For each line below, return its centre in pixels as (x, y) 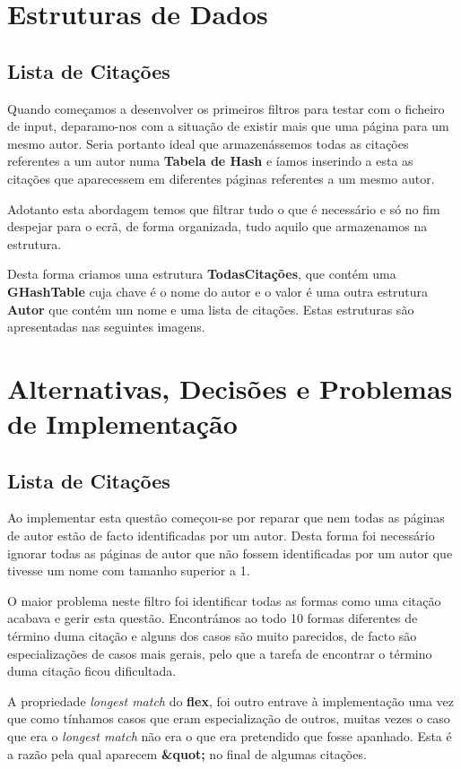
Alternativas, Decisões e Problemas (230, 388)
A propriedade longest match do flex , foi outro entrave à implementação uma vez (230, 700)
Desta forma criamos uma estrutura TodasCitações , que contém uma (202, 274)
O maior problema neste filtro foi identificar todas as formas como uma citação (224, 600)
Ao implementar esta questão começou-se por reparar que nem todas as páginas (226, 518)
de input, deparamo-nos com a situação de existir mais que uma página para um (228, 126)
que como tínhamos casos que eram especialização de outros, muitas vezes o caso (229, 718)
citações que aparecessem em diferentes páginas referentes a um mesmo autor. (221, 178)
